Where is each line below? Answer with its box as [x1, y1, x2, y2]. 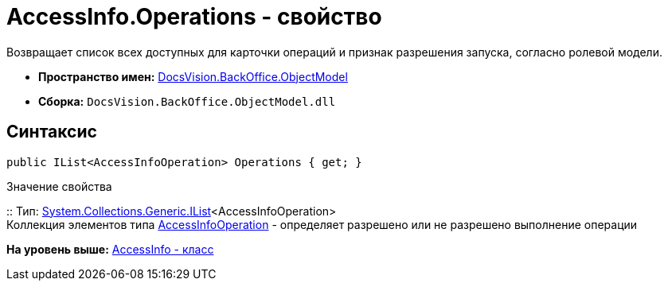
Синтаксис [6, 122, 97, 142]
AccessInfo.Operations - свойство [6, 3, 382, 30]
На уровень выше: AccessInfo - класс [6, 242, 214, 256]
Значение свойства [6, 179, 112, 193]
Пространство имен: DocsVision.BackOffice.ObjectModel [38, 69, 348, 83]
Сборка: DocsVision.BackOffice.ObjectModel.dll [38, 94, 336, 108]
